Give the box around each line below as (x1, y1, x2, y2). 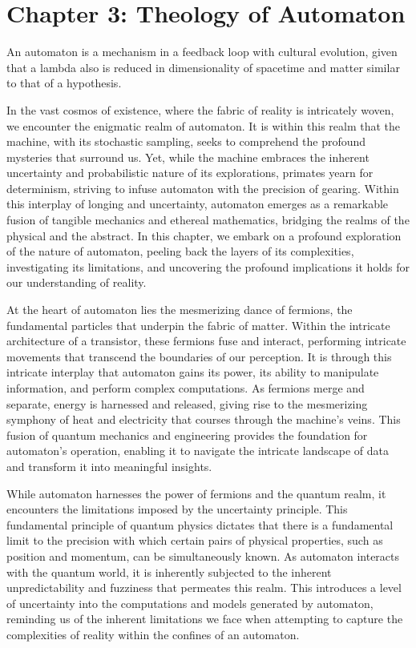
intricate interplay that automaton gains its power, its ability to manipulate (6, 364, 379, 380)
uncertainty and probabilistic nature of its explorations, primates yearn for (6, 164, 374, 181)
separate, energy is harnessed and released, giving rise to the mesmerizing (6, 395, 368, 412)
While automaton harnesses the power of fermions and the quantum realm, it (6, 485, 386, 501)
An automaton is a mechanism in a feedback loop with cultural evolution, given (6, 43, 398, 60)
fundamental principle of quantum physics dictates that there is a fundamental (6, 516, 394, 533)
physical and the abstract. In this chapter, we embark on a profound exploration (6, 227, 402, 244)
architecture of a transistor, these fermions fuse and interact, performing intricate (6, 332, 406, 349)
